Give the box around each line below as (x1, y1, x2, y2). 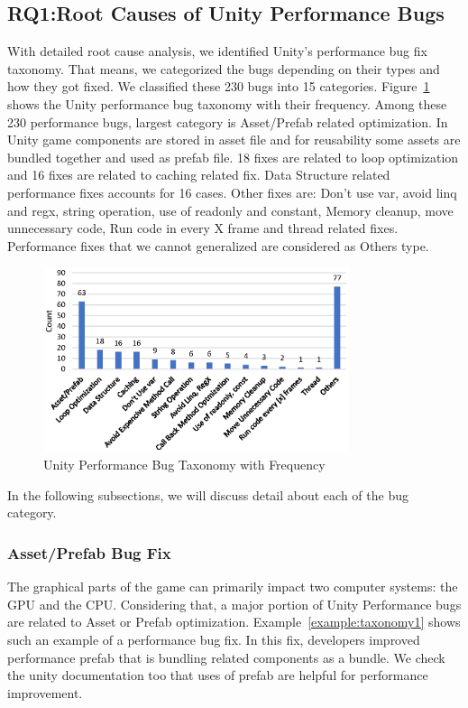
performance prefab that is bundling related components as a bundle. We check (7, 647, 445, 666)
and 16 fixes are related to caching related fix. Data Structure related (7, 165, 390, 184)
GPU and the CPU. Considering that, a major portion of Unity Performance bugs (7, 594, 462, 613)
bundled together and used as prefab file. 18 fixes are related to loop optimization (7, 147, 459, 166)
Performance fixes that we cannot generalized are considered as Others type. (7, 236, 429, 255)
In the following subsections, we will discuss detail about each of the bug (7, 485, 408, 504)
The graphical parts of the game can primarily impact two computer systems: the (7, 577, 458, 596)
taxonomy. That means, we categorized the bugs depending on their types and (7, 59, 440, 78)
